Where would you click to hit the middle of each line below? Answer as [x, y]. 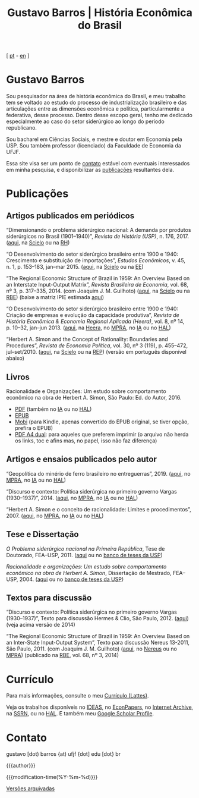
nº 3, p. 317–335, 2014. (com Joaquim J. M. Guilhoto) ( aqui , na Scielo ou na [98, 291]
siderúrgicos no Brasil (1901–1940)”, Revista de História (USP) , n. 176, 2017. [97, 236]
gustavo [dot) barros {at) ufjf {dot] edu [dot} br [63, 754]
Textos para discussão [49, 598]
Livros [18, 377]
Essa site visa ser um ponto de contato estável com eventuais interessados [98, 164]
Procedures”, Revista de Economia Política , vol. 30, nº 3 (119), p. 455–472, [97, 345]
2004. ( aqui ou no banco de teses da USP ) [72, 579]
